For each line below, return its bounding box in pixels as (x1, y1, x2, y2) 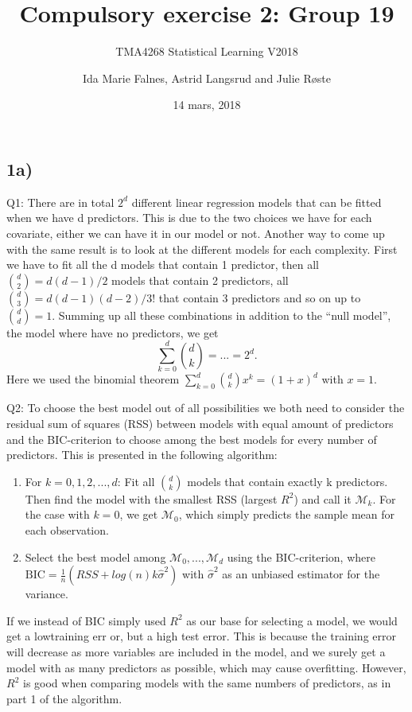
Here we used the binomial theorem (6, 371, 180, 387)
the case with (25, 506, 90, 523)
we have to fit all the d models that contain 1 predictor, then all (6, 256, 319, 273)
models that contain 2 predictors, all (111, 271, 289, 288)
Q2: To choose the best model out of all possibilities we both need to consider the (6, 399, 405, 416)
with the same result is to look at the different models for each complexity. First (6, 240, 398, 257)
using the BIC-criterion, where (227, 548, 375, 565)
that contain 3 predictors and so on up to (158, 289, 361, 305)
